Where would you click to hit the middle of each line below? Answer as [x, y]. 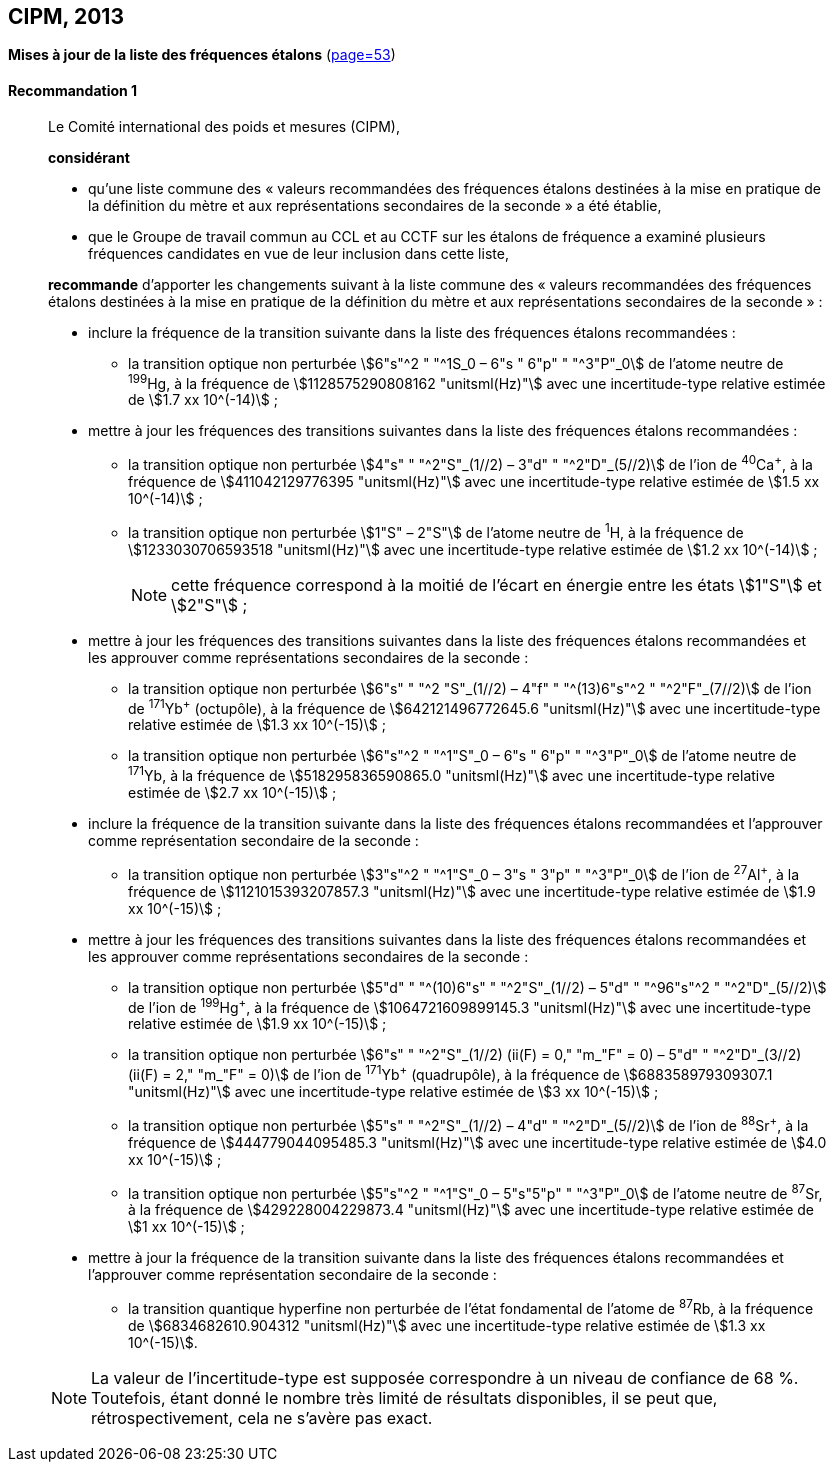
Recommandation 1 [73, 91]
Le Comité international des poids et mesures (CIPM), [224, 126]
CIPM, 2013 [66, 16]
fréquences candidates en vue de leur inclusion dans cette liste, [298, 253]
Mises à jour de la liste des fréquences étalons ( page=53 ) [202, 55]
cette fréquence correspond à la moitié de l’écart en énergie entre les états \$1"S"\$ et [496, 584]
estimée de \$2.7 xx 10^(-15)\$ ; [232, 792]
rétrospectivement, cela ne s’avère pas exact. [262, 1417]
